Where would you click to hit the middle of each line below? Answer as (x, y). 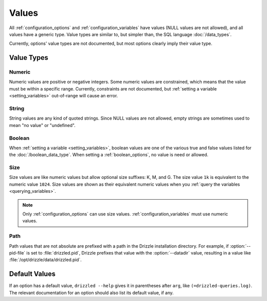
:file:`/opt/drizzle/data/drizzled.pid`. (45, 260)
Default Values (32, 274)
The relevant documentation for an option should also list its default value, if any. (91, 293)
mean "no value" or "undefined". (42, 125)
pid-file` (17, 253)
